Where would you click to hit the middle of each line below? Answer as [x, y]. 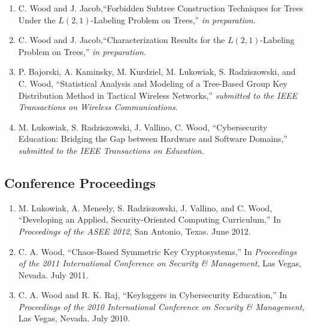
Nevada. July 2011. [53, 274]
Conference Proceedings [80, 182]
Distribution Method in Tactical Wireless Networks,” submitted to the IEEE [158, 95]
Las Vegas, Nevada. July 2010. [74, 318]
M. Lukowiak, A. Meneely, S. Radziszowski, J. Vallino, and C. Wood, [145, 207]
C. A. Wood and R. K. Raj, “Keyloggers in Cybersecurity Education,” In [153, 295]
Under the [37, 19]
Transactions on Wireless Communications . [98, 107]
